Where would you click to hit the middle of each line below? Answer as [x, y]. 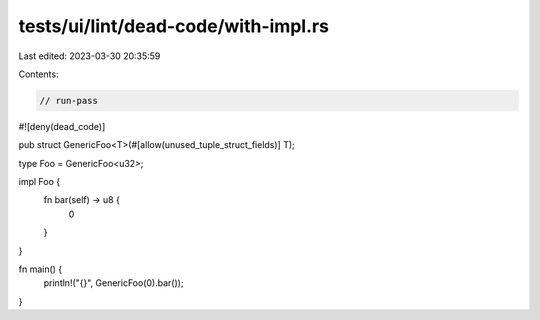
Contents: [38, 74]
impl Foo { [39, 182]
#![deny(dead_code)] [62, 126]
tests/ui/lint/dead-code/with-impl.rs [174, 26]
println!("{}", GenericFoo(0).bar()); [113, 283]
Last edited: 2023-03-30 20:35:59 [89, 56]
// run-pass [69, 100]
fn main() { [40, 269]
